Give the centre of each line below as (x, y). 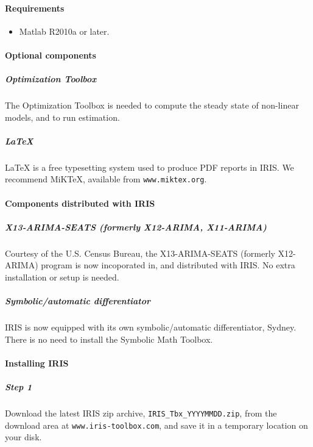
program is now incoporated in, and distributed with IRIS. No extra (168, 265)
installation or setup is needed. (62, 277)
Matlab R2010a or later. (64, 31)
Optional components (51, 55)
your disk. (23, 437)
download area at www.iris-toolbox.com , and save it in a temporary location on (156, 425)
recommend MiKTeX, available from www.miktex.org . (106, 179)
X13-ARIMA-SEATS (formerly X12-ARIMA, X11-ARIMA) (136, 227)
